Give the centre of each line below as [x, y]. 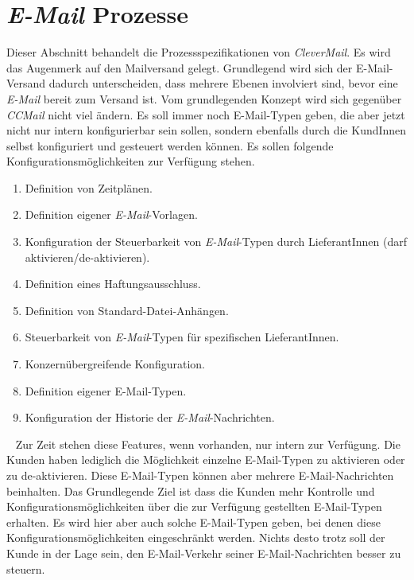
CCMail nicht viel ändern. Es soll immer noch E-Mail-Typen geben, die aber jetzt [206, 114]
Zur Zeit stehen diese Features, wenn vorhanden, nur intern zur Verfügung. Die [208, 444]
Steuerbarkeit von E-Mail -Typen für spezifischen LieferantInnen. [182, 337]
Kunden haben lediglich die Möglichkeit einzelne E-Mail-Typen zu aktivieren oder [206, 459]
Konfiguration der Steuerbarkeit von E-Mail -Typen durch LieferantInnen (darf [216, 241]
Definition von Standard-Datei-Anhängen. [127, 310]
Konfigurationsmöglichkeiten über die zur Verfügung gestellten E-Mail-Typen [194, 506]
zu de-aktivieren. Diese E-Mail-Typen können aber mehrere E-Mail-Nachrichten [200, 475]
